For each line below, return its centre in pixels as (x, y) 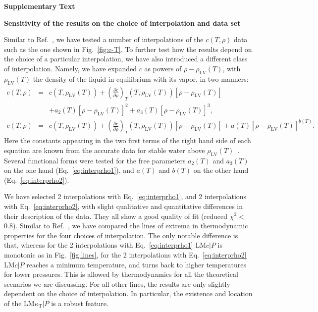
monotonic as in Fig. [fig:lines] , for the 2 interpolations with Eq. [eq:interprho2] (125, 254)
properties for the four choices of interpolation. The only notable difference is (121, 235)
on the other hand (221, 170)
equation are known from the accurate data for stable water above (105, 150)
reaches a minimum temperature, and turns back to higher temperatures (136, 264)
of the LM (19, 303)
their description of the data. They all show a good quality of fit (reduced (116, 216)
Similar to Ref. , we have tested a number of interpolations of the (104, 39)
